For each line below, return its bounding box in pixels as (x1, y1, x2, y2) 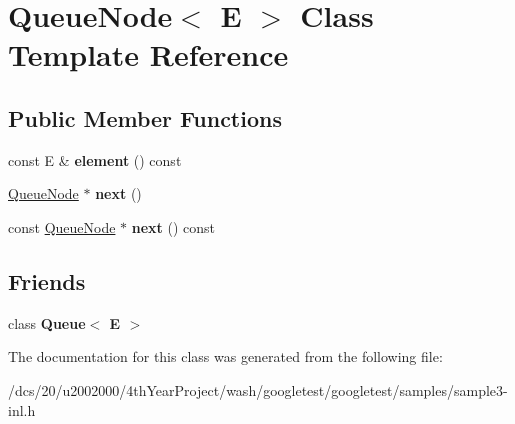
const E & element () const (8, 149, 182, 170)
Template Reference (8, 34, 289, 75)
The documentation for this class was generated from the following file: (8, 346, 443, 367)
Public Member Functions (8, 102, 282, 133)
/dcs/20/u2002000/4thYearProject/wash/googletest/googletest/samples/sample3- (8, 379, 508, 400)
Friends (8, 265, 86, 296)
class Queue (8, 312, 86, 333)
